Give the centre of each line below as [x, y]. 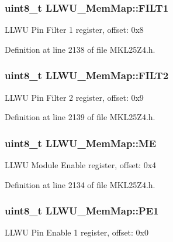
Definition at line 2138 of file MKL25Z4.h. [80, 49]
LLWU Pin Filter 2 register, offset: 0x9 [74, 97]
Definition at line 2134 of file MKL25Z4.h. [80, 184]
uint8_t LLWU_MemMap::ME [81, 143]
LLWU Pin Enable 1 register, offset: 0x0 [77, 232]
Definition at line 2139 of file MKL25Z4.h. [80, 117]
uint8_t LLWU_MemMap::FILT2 [87, 75]
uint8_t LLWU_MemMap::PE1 [82, 211]
